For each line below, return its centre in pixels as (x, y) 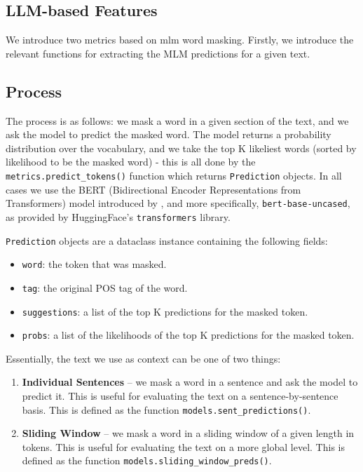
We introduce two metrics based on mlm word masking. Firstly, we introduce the (180, 40)
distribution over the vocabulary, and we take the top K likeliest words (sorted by (181, 148)
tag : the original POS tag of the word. (105, 287)
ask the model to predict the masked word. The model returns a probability (169, 134)
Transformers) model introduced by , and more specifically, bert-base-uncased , (178, 203)
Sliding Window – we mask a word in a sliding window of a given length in (188, 433)
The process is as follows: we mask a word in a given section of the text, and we (177, 120)
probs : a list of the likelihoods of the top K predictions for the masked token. (188, 335)
